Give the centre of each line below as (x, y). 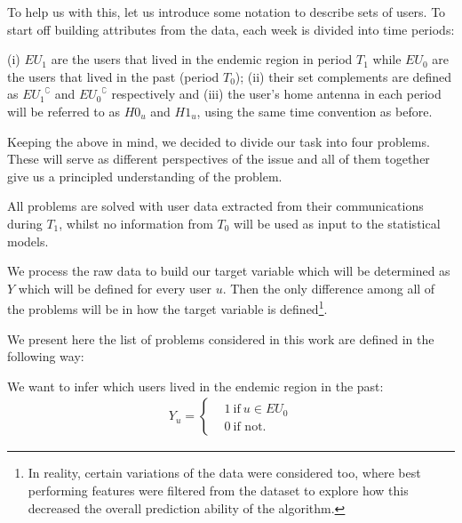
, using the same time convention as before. (315, 111)
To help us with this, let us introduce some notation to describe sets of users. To (227, 12)
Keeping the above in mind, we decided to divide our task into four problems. (219, 141)
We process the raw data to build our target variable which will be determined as (229, 271)
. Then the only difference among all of (329, 288)
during (25, 223)
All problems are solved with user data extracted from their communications (215, 206)
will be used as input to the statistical (337, 223)
